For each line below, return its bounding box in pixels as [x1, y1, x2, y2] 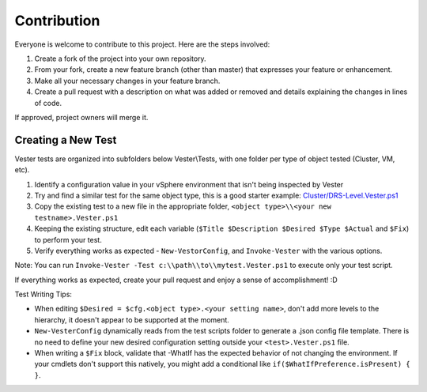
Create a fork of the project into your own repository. [34, 54, 206, 63]
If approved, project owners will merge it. [14, 112, 149, 122]
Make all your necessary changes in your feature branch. [34, 76, 221, 85]
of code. [34, 98, 62, 107]
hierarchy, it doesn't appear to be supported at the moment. [34, 315, 229, 324]
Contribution [14, 12, 100, 29]
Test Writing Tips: [14, 289, 73, 300]
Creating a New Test [14, 133, 117, 146]
